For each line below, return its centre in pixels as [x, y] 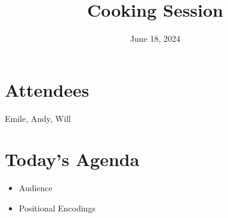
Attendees [47, 89]
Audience [36, 188]
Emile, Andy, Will [38, 118]
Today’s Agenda [72, 159]
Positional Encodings [57, 208]
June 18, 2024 [155, 39]
